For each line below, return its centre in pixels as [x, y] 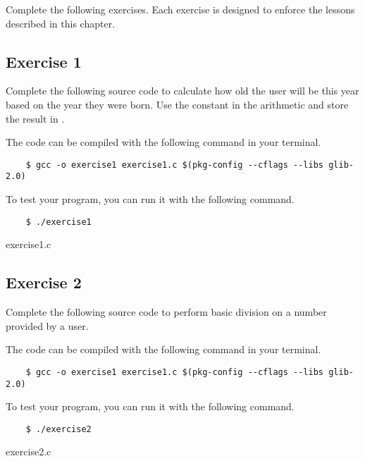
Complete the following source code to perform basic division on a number [166, 312]
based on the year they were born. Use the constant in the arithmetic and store [177, 104]
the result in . [35, 118]
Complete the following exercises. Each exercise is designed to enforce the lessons [180, 9]
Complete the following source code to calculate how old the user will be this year [182, 91]
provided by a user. [47, 325]
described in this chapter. [61, 23]
